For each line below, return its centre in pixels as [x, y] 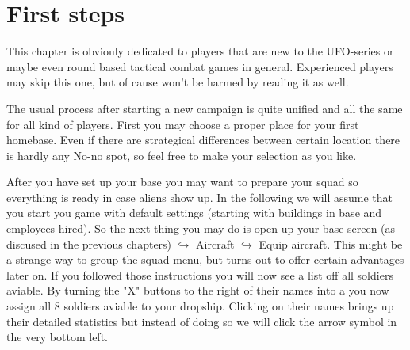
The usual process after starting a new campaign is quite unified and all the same [205, 108]
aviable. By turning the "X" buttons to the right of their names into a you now [198, 290]
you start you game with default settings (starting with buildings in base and [194, 213]
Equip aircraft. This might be [331, 243]
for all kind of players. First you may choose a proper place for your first [183, 124]
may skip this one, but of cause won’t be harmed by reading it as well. [178, 82]
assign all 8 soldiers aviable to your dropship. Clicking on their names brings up [200, 306]
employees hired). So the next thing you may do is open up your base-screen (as [201, 228]
